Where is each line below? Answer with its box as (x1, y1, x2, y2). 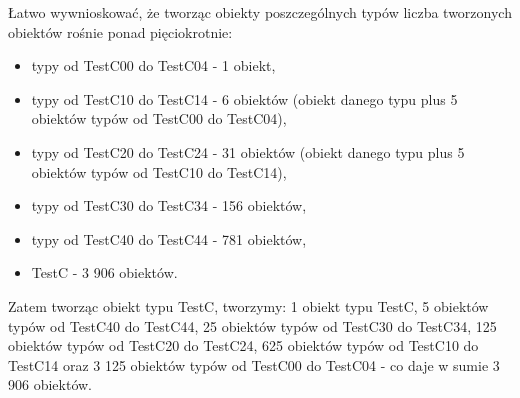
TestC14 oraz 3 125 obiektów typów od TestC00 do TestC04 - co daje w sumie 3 (8, 354, 500, 375)
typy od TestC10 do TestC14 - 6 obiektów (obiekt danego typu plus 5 (31, 88, 458, 109)
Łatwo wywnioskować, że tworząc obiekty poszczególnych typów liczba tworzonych (8, 2, 512, 22)
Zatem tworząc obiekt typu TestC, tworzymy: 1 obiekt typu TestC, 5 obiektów (8, 295, 489, 316)
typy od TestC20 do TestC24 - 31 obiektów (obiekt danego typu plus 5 (31, 141, 465, 162)
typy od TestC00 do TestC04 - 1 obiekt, (31, 55, 276, 76)
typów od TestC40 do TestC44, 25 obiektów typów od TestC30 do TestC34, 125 (8, 315, 497, 336)
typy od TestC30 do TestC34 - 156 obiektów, (31, 195, 307, 216)
